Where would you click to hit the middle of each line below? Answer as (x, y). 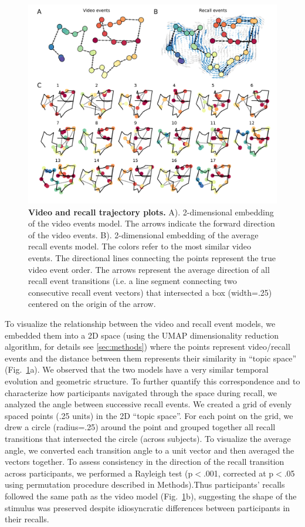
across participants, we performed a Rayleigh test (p (99, 473)
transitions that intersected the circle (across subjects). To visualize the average (148, 438)
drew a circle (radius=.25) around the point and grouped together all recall (140, 427)
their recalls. (27, 519)
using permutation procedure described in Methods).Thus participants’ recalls (145, 484)
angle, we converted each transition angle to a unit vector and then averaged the (150, 450)
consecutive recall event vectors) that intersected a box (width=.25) (150, 292)
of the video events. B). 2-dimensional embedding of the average (143, 234)
